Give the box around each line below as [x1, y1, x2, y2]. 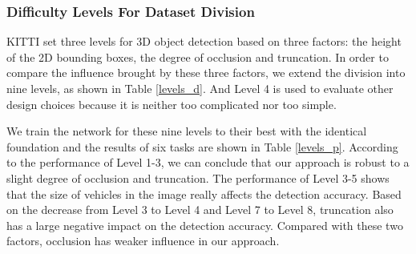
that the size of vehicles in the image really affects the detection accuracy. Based [6, 185, 402, 202]
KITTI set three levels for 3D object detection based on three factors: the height [6, 33, 402, 50]
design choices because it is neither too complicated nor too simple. [6, 95, 337, 112]
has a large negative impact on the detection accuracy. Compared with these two [6, 216, 403, 233]
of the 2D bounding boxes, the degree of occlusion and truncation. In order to [6, 48, 389, 65]
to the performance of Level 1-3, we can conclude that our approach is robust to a [6, 154, 410, 171]
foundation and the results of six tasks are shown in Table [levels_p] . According [6, 138, 398, 155]
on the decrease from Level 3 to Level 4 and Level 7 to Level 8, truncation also [6, 201, 394, 218]
